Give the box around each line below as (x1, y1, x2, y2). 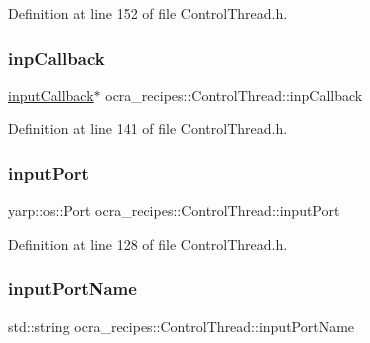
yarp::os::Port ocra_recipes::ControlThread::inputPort (8, 200, 340, 221)
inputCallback (8, 84, 94, 105)
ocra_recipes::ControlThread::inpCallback (105, 84, 363, 105)
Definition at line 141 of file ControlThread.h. (8, 118, 288, 139)
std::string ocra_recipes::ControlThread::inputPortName (8, 315, 355, 336)
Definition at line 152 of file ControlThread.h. (8, 3, 288, 23)
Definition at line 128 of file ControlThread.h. (8, 233, 288, 254)
